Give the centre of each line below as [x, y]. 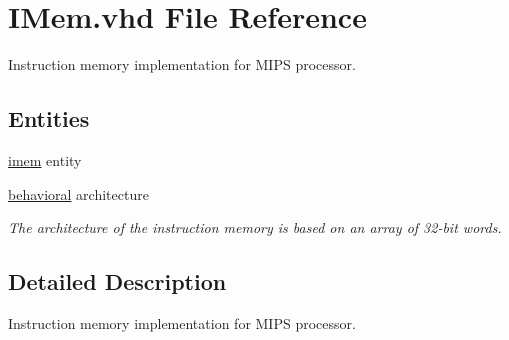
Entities [49, 118]
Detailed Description [117, 281]
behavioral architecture [78, 193]
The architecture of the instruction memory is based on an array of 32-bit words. [255, 227]
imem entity [45, 159]
